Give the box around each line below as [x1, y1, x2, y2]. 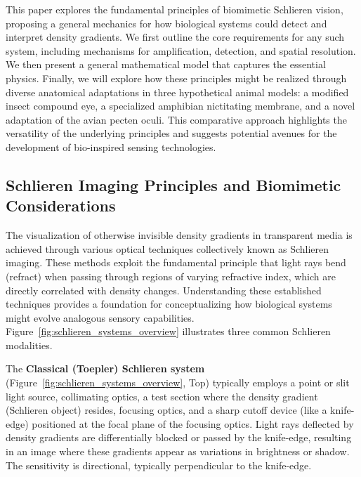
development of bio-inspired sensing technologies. [6, 139, 216, 154]
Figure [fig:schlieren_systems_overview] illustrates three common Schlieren [6, 324, 331, 339]
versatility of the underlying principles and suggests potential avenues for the [6, 126, 337, 141]
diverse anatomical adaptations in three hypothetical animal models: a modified [6, 84, 349, 99]
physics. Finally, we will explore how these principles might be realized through [6, 70, 347, 85]
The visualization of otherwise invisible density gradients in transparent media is [6, 228, 353, 242]
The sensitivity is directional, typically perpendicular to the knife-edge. [6, 457, 312, 472]
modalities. [6, 337, 53, 352]
